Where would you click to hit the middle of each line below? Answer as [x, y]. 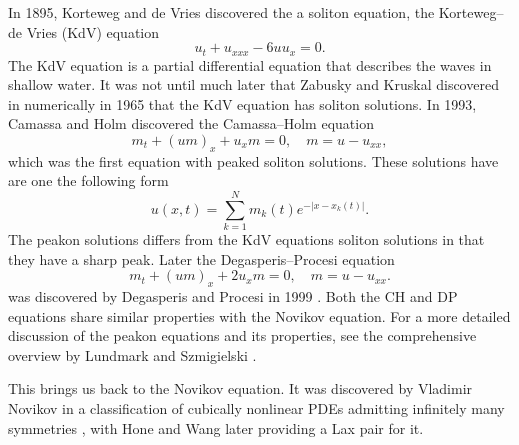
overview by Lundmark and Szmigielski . [132, 354]
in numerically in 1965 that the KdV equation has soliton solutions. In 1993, [242, 103]
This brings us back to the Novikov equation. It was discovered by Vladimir [240, 388]
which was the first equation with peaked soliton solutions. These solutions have [253, 160]
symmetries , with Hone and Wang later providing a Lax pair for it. [216, 427]
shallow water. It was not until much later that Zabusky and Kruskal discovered [253, 84]
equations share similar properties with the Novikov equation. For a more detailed [259, 315]
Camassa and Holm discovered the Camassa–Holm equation [191, 123]
